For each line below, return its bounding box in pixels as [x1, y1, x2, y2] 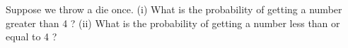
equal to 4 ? [6, 29, 57, 44]
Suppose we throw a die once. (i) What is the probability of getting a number [6, 2, 342, 16]
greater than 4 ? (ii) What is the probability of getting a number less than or [6, 15, 340, 30]
